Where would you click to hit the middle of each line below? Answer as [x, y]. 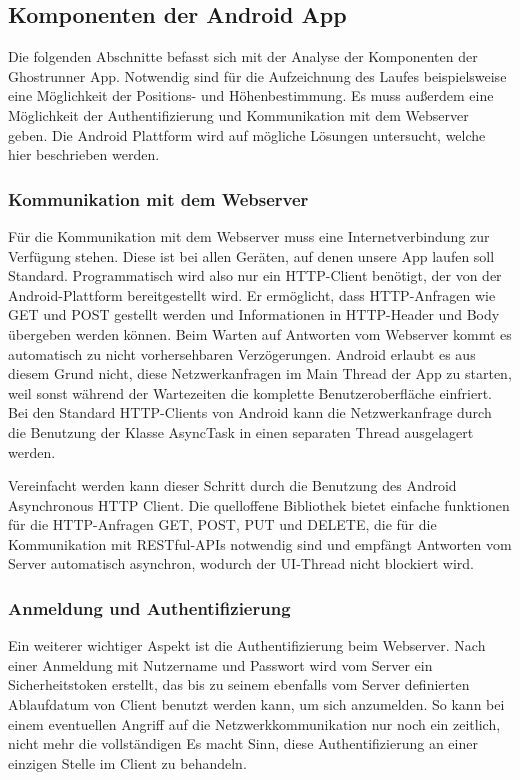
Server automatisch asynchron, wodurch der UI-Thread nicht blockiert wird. [241, 563]
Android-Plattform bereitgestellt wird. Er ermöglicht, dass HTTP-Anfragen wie [252, 294]
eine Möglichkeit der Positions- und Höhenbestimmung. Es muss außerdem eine [251, 95]
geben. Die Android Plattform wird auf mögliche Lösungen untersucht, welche [247, 134]
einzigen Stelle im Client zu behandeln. [127, 762]
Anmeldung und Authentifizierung [149, 608]
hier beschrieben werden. [84, 154]
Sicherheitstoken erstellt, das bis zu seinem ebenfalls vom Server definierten [239, 684]
